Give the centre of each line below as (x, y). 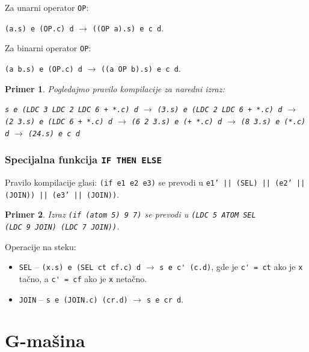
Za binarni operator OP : (48, 48)
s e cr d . (165, 299)
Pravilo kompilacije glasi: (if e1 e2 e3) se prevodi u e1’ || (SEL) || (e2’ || (155, 182)
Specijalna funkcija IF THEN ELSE (83, 159)
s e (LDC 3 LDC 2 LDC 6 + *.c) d (72, 110)
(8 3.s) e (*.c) (273, 121)
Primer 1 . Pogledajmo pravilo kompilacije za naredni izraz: (115, 88)
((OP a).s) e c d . (128, 27)
